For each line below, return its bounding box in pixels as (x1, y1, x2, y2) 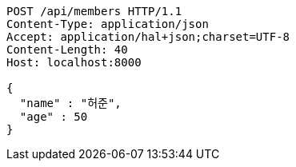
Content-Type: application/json (6, 18, 209, 30)
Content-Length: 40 (6, 43, 128, 56)
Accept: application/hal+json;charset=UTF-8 (6, 30, 290, 43)
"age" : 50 (19, 110, 88, 123)
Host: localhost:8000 (6, 56, 142, 69)
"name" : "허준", (19, 97, 122, 109)
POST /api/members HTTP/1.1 (6, 5, 182, 18)
